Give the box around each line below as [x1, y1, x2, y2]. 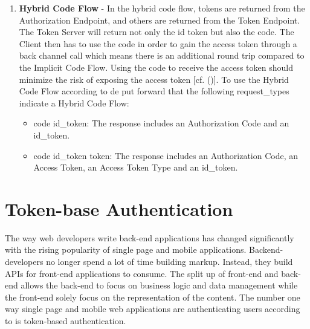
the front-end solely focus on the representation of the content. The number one [5, 290, 300, 303]
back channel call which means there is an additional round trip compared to [19, 49, 305, 62]
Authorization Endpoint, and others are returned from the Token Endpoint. [19, 13, 300, 26]
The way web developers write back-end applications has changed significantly [5, 231, 294, 244]
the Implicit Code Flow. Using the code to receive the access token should [19, 60, 293, 73]
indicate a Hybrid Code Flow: [19, 96, 129, 109]
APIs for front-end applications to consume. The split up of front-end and [5, 267, 279, 279]
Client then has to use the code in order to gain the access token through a [19, 37, 297, 50]
